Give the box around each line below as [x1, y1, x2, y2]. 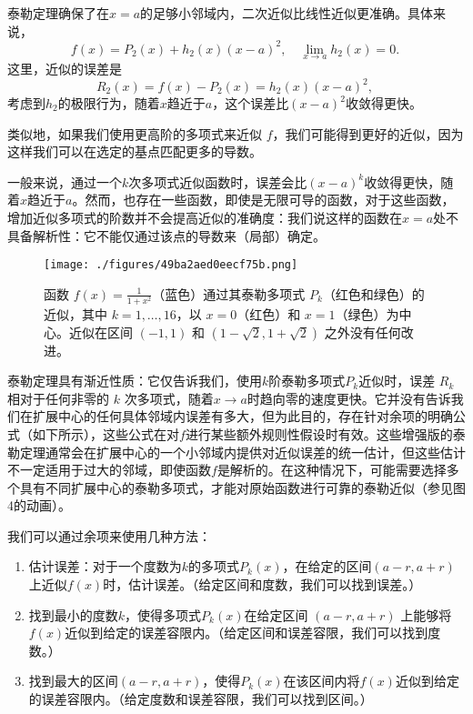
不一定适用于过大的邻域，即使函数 [7, 460, 211, 479]
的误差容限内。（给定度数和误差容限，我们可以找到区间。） [28, 689, 373, 709]
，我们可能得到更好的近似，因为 [272, 124, 464, 143]
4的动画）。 [7, 496, 71, 515]
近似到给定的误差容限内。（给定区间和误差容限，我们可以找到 [65, 623, 428, 642]
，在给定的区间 [282, 557, 372, 576]
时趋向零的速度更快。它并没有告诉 [247, 388, 451, 407]
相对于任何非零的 [7, 388, 109, 407]
